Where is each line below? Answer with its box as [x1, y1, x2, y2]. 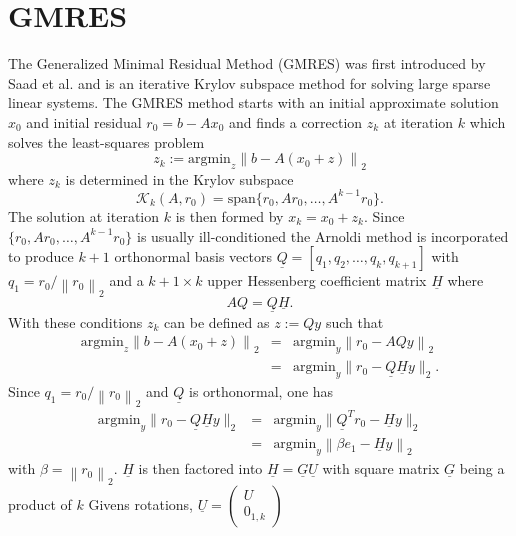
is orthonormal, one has [188, 380, 334, 401]
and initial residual [26, 111, 142, 132]
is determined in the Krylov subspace [65, 168, 294, 189]
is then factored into [138, 458, 263, 479]
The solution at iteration [8, 205, 160, 226]
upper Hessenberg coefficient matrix [207, 270, 427, 291]
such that [325, 311, 384, 332]
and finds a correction [228, 111, 363, 132]
